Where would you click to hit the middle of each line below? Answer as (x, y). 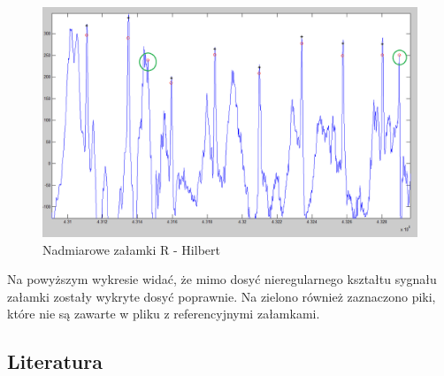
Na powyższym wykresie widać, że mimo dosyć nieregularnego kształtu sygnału (222, 279)
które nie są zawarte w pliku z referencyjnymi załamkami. (164, 314)
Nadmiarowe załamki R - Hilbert (131, 249)
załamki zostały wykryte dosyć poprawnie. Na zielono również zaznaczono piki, (222, 296)
